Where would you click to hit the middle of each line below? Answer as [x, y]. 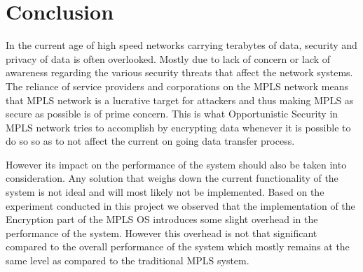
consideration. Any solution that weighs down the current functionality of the [172, 178]
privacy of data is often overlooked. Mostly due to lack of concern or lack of [168, 58]
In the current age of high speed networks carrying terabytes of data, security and [181, 45]
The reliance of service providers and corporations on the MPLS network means [177, 86]
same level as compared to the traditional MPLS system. [128, 260]
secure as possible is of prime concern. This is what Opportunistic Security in [172, 114]
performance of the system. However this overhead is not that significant [162, 232]
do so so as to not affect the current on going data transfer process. [150, 141]
